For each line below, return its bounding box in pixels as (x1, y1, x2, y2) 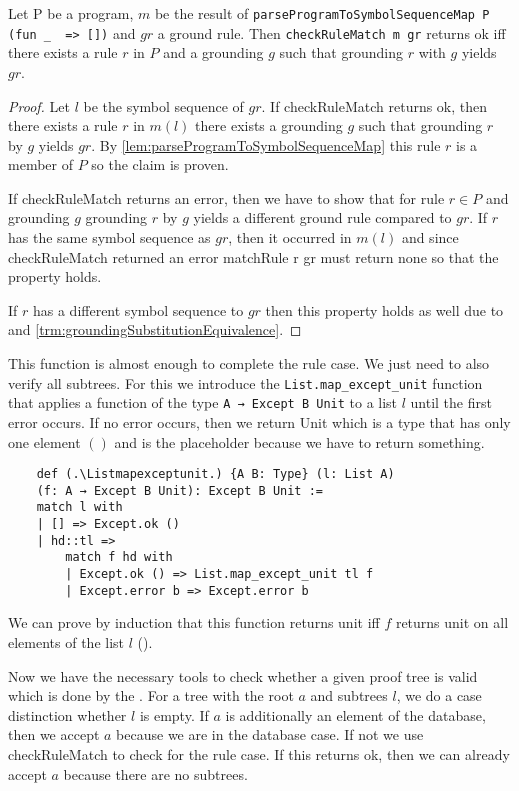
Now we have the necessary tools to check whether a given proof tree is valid (8, 665, 478, 686)
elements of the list (8, 631, 125, 652)
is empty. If (139, 704, 209, 725)
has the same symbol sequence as (8, 227, 211, 248)
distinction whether (8, 704, 127, 725)
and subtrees (310, 685, 388, 706)
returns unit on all (395, 612, 509, 633)
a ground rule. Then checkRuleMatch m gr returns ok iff (157, 22, 506, 43)
